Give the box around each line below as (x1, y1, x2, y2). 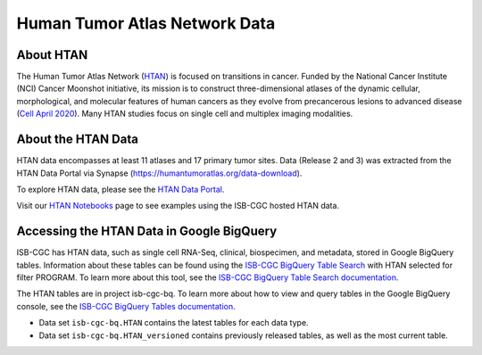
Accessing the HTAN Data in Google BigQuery (16, 224, 278, 239)
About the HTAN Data (16, 132, 138, 147)
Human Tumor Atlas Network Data (16, 13, 276, 33)
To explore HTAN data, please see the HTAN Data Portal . (16, 184, 225, 194)
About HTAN (16, 47, 88, 62)
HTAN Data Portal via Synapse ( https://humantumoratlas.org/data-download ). (16, 168, 303, 178)
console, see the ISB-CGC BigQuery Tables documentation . (16, 301, 236, 311)
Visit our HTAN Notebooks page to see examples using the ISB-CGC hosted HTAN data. (16, 201, 339, 211)
